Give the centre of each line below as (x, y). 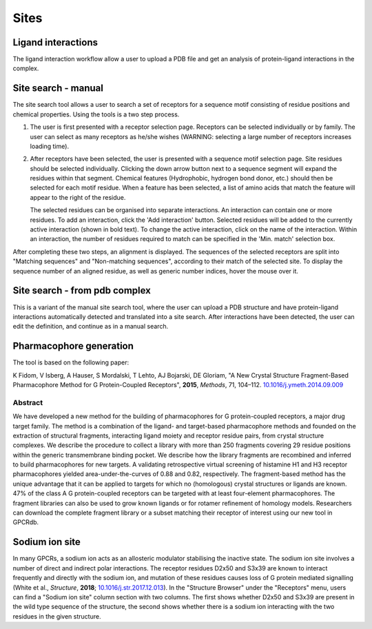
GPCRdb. (26, 522)
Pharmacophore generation (73, 346)
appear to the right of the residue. (78, 197)
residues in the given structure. (57, 616)
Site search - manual (58, 89)
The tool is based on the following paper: (71, 362)
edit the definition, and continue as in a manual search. (91, 327)
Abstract (28, 402)
